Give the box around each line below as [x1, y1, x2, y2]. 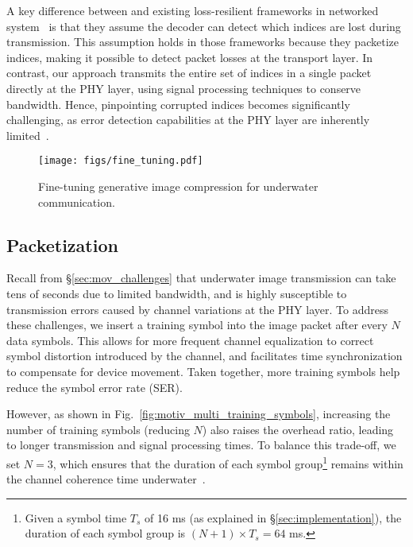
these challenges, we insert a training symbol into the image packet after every [6, 316, 388, 333]
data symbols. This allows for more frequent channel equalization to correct [6, 332, 374, 348]
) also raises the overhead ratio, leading [202, 421, 394, 437]
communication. [38, 193, 115, 210]
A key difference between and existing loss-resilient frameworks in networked [6, 2, 379, 18]
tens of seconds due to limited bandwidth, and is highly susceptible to [6, 285, 347, 301]
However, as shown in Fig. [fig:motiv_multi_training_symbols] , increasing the [6, 405, 391, 422]
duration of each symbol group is [25, 525, 186, 541]
